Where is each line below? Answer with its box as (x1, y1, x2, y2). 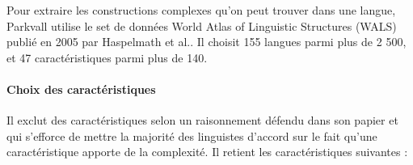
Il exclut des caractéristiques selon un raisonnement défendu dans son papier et (6, 112, 398, 129)
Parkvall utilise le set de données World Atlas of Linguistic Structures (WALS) (6, 17, 397, 34)
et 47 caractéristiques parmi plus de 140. (6, 49, 208, 66)
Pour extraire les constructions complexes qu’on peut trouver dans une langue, (6, 2, 396, 18)
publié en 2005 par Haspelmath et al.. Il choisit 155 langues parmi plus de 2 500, (6, 33, 407, 50)
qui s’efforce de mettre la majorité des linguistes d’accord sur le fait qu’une (6, 127, 377, 144)
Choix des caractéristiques (6, 80, 156, 97)
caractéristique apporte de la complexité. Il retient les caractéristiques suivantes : (6, 143, 408, 160)
